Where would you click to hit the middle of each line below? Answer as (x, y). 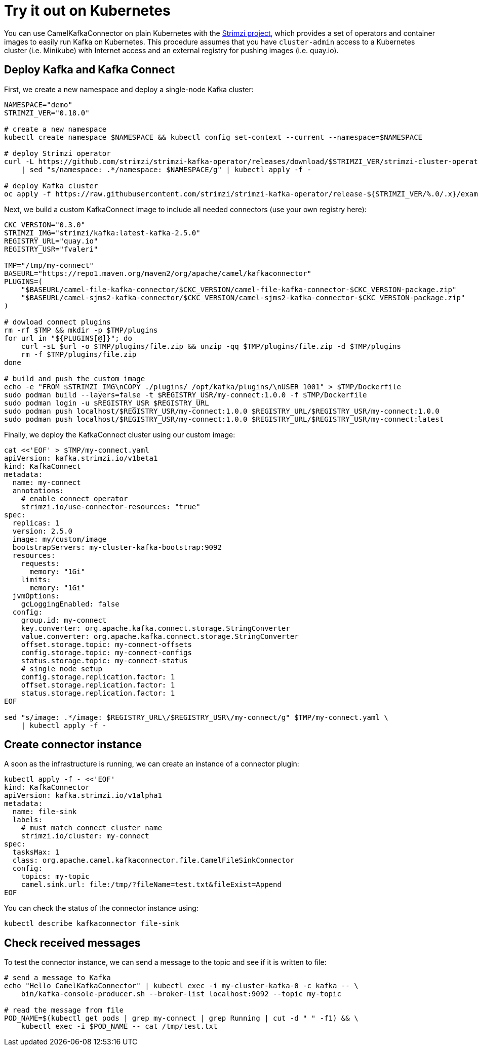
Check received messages (72, 943)
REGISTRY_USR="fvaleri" (51, 249)
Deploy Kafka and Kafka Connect (90, 70)
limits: (36, 579)
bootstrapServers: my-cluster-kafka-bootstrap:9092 (117, 547)
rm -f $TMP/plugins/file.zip (79, 354)
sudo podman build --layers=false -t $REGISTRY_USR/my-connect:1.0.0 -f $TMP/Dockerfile (186, 395)
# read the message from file (64, 1010)
